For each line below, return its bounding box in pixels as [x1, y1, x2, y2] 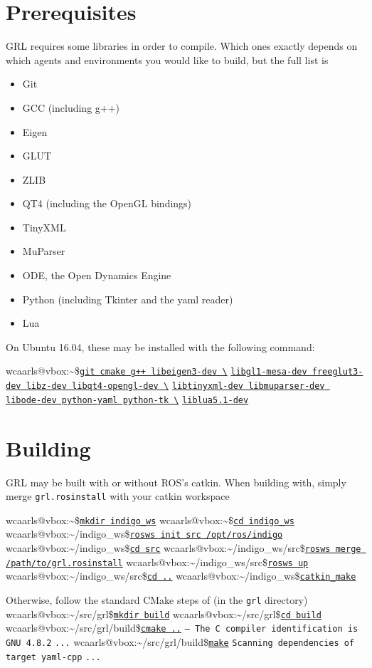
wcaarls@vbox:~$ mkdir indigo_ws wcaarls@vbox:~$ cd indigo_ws [6, 512, 294, 527]
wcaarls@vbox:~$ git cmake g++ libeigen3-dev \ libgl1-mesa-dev [6, 363, 307, 378]
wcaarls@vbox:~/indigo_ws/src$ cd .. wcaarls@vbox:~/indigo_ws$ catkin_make [6, 568, 356, 583]
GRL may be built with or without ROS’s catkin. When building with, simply [6, 474, 346, 489]
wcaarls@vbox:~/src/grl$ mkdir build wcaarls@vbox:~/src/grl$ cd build [6, 606, 321, 621]
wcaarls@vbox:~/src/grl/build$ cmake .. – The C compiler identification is [6, 620, 358, 635]
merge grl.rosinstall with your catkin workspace [6, 489, 230, 503]
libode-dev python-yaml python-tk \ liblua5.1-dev [6, 395, 249, 405]
